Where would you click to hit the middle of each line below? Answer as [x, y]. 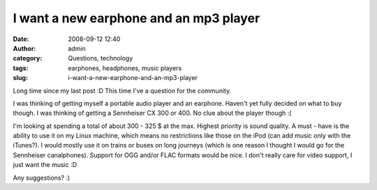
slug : [20, 78]
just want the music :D [45, 165]
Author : [24, 48]
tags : [21, 68]
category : [28, 58]
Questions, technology [101, 58]
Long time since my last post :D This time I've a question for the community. [122, 90]
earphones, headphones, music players [125, 68]
